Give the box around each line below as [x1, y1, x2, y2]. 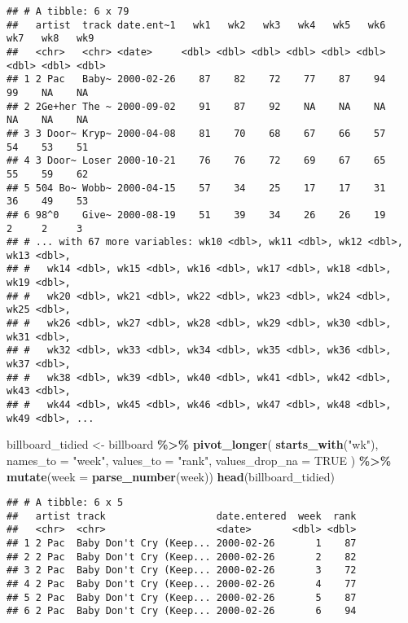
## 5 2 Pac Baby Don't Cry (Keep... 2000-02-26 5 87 [7, 591, 357, 603]
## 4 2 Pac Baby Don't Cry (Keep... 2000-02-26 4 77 [7, 578, 357, 590]
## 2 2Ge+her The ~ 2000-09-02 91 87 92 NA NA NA [7, 100, 386, 112]
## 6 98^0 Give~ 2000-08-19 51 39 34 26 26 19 [7, 208, 386, 221]
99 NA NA [7, 86, 89, 99]
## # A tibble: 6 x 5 [7, 497, 124, 509]
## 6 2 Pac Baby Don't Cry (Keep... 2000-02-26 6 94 [7, 605, 357, 617]
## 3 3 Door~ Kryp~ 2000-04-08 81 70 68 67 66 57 [7, 127, 386, 139]
